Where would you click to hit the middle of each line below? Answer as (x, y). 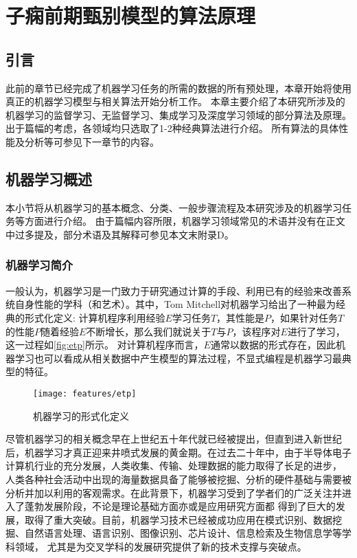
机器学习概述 (49, 178)
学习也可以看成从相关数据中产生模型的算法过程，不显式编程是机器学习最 (178, 358)
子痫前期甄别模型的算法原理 (131, 15)
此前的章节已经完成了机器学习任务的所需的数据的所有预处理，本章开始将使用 (178, 88)
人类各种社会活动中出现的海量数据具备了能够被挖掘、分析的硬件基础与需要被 (178, 479)
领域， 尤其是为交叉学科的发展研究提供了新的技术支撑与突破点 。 (161, 546)
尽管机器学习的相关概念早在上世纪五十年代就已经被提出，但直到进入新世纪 (174, 439)
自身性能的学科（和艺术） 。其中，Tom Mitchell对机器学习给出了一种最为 (175, 304)
